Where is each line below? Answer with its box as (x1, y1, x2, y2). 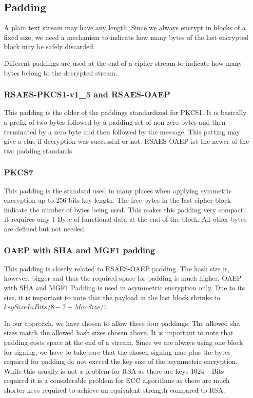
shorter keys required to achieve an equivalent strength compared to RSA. (4, 384, 225, 395)
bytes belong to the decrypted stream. (4, 67, 117, 77)
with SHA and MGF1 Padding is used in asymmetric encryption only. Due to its (4, 282, 245, 292)
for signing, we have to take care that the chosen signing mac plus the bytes (4, 346, 231, 357)
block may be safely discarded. (4, 41, 95, 52)
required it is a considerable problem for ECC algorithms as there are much (4, 375, 230, 385)
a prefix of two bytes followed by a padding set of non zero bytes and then (4, 116, 226, 127)
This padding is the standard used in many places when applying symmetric (4, 185, 232, 195)
